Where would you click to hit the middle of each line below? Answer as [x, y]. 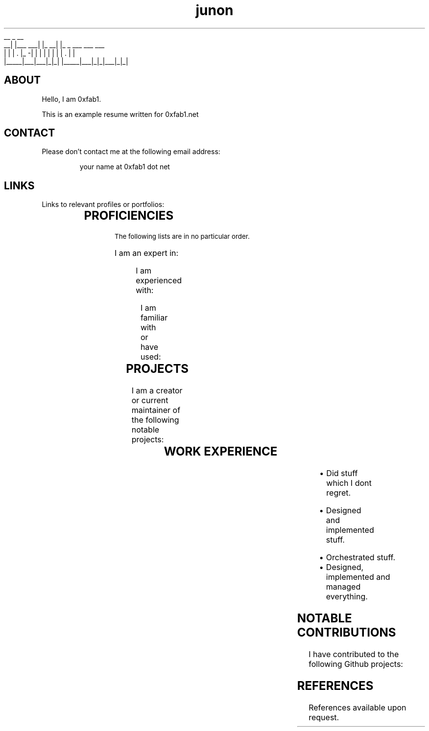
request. [324, 717]
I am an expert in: [147, 253]
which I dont [349, 483]
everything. [347, 596]
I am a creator [157, 391]
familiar [154, 318]
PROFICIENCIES [129, 216]
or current [150, 400]
